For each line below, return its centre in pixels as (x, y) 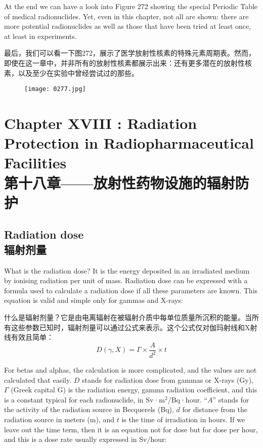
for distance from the (215, 409)
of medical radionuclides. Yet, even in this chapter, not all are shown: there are (126, 16)
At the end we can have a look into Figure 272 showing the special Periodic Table (131, 6)
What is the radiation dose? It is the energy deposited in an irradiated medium (127, 270)
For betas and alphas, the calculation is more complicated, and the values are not (130, 370)
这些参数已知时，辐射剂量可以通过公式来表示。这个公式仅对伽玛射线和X (130, 327)
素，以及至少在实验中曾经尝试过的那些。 (71, 73)
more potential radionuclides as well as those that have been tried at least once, (128, 26)
